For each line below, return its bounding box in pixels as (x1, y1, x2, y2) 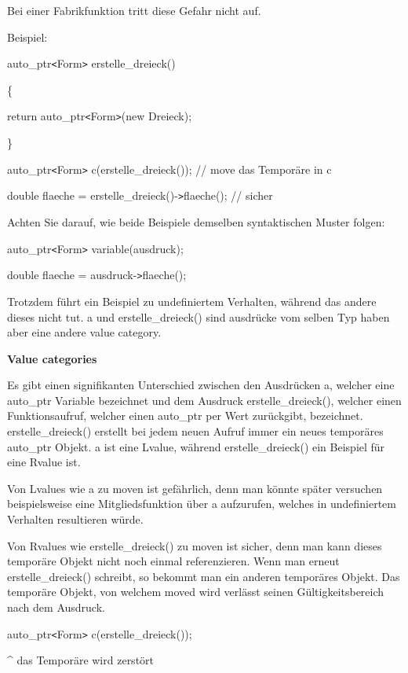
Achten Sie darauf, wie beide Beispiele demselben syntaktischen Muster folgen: (7, 214, 385, 230)
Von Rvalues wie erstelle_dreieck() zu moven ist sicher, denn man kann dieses (7, 537, 382, 553)
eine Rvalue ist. (7, 454, 81, 470)
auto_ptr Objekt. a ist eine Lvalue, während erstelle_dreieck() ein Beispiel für (7, 438, 385, 454)
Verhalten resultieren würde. (7, 511, 144, 528)
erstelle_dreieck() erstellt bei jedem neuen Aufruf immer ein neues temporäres (7, 423, 384, 439)
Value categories (7, 350, 97, 366)
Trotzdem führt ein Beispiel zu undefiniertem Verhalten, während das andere (7, 292, 377, 309)
